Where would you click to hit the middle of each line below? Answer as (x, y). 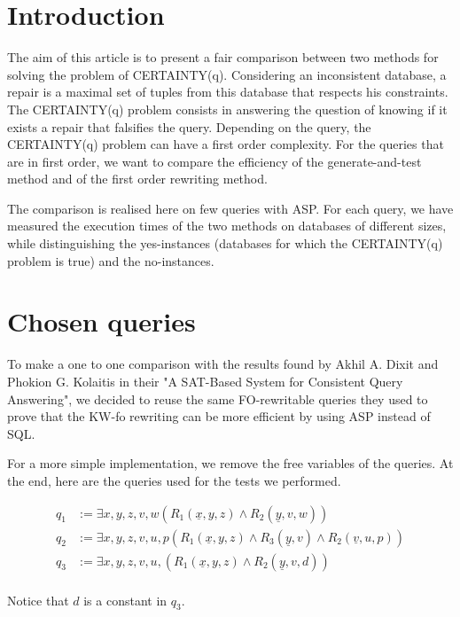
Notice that (38, 600)
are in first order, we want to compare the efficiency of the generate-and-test (214, 161)
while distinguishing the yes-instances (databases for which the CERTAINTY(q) (225, 243)
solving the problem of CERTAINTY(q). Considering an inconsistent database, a (227, 74)
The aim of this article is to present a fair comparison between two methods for (223, 57)
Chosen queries (101, 321)
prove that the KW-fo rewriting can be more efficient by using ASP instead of (219, 416)
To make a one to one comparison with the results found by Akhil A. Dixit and (223, 364)
